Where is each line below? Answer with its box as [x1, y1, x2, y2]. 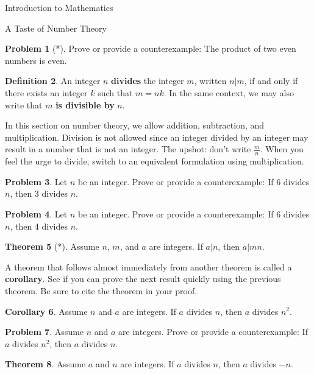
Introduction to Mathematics [5, 1, 113, 13]
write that [5, 98, 43, 111]
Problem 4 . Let [5, 207, 68, 220]
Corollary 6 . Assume [5, 305, 88, 317]
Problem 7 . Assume [5, 325, 84, 338]
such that [98, 86, 133, 99]
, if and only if [244, 74, 298, 87]
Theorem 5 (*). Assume [5, 240, 99, 253]
